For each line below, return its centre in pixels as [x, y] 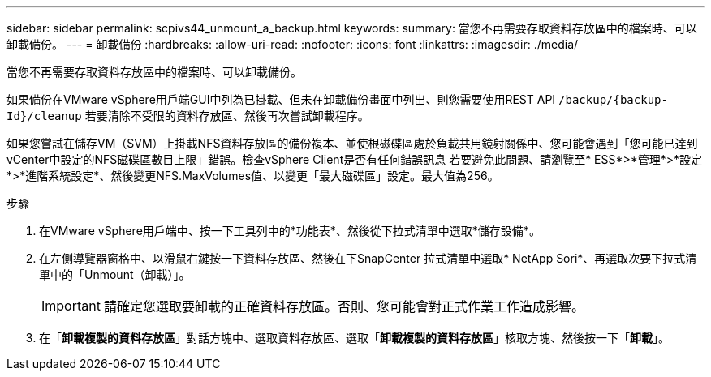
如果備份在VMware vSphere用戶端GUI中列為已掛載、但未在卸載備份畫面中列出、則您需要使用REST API [281, 99]
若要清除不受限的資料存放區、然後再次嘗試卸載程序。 [227, 116]
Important [71, 306]
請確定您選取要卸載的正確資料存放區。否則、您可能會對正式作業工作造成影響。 [344, 306]
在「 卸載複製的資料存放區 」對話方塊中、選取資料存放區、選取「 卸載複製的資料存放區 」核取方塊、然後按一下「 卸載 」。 [354, 338]
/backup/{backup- [613, 100]
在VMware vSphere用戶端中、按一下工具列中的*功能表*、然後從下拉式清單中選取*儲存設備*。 [290, 231]
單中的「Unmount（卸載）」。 [115, 274]
